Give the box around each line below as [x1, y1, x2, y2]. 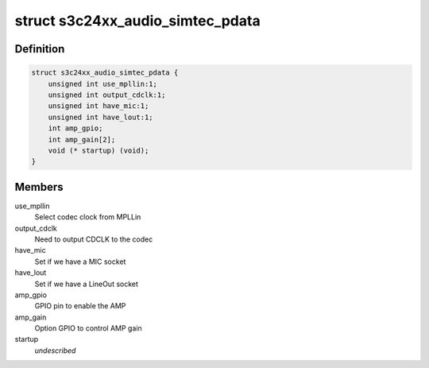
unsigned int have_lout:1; [48, 112, 154, 122]
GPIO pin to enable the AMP [34, 301, 126, 311]
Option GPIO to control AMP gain [34, 323, 142, 333]
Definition [14, 42, 65, 56]
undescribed [34, 346, 76, 355]
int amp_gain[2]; [48, 135, 116, 144]
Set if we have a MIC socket [34, 257, 126, 266]
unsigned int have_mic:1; [48, 102, 149, 110]
